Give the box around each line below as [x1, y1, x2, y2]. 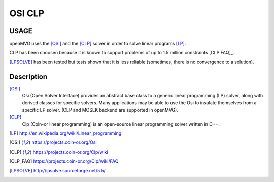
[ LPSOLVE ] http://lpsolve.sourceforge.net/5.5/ [9, 167, 106, 173]
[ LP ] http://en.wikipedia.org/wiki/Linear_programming [9, 130, 122, 136]
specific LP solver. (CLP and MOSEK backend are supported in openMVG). [22, 106, 179, 113]
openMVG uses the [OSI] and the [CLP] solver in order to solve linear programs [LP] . [9, 41, 186, 47]
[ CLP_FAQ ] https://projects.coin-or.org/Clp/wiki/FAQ [9, 158, 119, 164]
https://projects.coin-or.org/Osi [31, 139, 97, 145]
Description [9, 72, 48, 81]
